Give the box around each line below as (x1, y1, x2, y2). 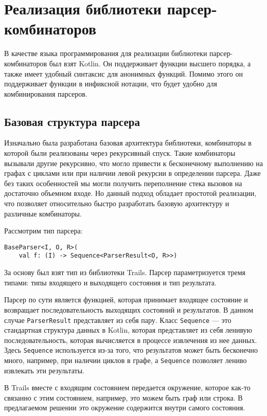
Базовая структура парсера (4, 113, 140, 129)
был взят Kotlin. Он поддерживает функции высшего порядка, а (49, 58, 251, 68)
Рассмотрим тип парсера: (4, 225, 83, 236)
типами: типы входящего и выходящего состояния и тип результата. (4, 277, 217, 287)
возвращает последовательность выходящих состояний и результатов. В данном (4, 304, 253, 315)
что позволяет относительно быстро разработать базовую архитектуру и (4, 198, 229, 209)
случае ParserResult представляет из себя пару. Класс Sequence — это (4, 314, 232, 325)
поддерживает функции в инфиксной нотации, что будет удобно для (4, 78, 218, 89)
